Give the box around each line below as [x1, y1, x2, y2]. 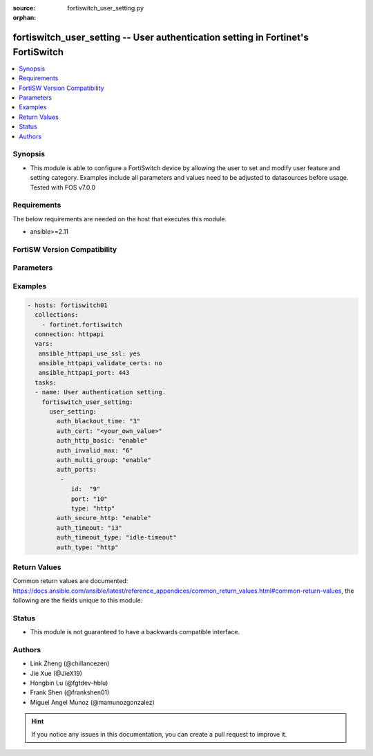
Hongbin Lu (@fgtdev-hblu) [30, 679, 108, 688]
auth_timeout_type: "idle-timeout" [56, 533, 178, 542]
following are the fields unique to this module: [12, 596, 143, 605]
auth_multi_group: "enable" [56, 457, 152, 463]
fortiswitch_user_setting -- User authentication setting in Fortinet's [12, 32, 309, 44]
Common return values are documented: [12, 577, 128, 585]
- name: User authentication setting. [35, 388, 166, 396]
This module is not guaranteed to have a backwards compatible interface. [30, 628, 240, 636]
